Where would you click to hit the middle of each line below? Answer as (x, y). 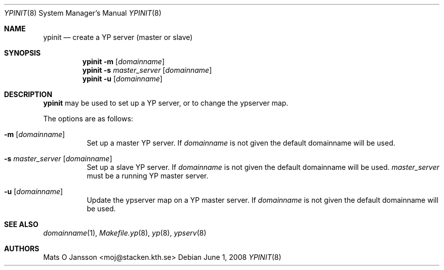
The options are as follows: (88, 119)
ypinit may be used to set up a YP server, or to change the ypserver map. (166, 103)
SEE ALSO (21, 224)
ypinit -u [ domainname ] (122, 79)
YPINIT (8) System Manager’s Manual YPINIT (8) (83, 13)
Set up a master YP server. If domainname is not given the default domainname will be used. (241, 143)
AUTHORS (22, 249)
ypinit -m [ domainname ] (123, 61)
